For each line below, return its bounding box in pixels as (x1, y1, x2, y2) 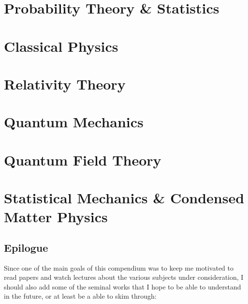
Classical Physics (4, 36, 118, 56)
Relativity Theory (4, 74, 126, 93)
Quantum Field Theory (4, 150, 161, 169)
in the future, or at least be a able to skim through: (4, 291, 157, 301)
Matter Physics (4, 207, 108, 227)
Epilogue (4, 240, 48, 255)
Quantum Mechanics (4, 112, 144, 132)
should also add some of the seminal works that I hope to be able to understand (4, 281, 241, 291)
